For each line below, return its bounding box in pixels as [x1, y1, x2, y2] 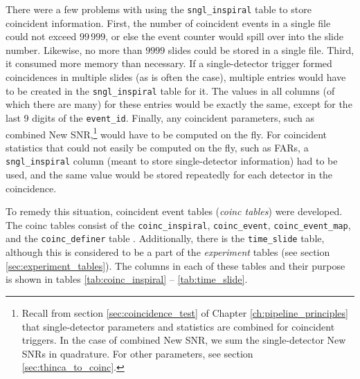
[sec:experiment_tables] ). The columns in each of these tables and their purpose [6, 258, 345, 272]
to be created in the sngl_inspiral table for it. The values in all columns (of [6, 83, 335, 98]
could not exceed [6, 29, 77, 44]
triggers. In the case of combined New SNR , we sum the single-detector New [21, 333, 346, 347]
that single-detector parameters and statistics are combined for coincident [21, 319, 335, 333]
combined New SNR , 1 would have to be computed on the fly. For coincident [6, 124, 327, 141]
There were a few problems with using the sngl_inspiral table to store [6, 2, 312, 16]
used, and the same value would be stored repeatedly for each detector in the [6, 167, 333, 182]
